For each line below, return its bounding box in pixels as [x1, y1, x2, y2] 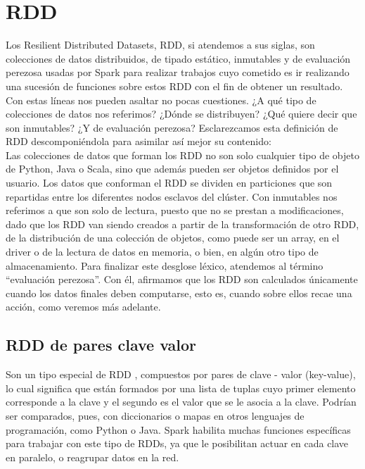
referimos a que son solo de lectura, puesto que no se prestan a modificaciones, [6, 203, 344, 218]
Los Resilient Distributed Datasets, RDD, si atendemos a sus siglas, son [6, 37, 315, 52]
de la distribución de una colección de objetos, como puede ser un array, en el [6, 230, 340, 245]
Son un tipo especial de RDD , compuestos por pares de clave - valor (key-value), [6, 367, 356, 382]
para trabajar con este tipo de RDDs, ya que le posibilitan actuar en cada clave [6, 436, 349, 451]
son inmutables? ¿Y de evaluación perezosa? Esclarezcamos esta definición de [6, 120, 338, 135]
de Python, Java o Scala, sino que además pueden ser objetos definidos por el [6, 161, 339, 176]
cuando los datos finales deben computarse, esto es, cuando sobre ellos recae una [6, 285, 352, 300]
